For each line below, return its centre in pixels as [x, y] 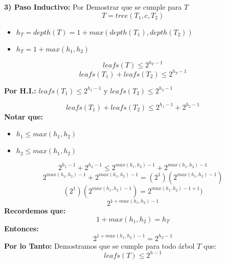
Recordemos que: [35, 211]
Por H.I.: [20, 90]
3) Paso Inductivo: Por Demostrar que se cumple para [93, 7]
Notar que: [24, 116]
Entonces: [21, 228]
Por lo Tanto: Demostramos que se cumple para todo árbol [99, 245]
